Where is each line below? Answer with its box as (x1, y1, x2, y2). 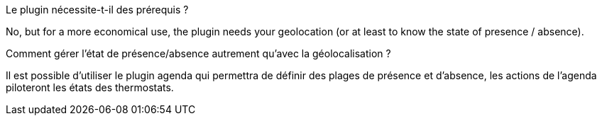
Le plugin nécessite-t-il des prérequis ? (6, 4, 189, 16)
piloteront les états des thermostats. (6, 81, 174, 93)
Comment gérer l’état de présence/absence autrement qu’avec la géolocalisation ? (6, 47, 391, 59)
